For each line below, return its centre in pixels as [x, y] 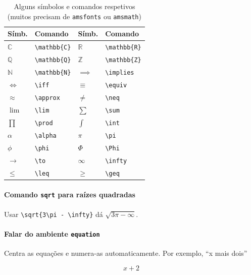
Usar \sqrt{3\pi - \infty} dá [54, 214]
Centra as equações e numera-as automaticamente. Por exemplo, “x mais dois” [126, 253]
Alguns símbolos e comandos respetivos [74, 6]
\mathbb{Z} [123, 60]
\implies [120, 72]
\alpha [45, 135]
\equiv [116, 85]
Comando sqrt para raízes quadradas [70, 195]
